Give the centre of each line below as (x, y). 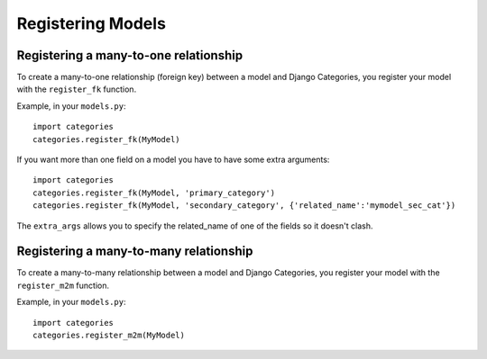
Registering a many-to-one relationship (130, 55)
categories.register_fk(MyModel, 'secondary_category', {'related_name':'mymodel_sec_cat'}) (244, 206)
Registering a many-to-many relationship (135, 251)
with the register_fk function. (77, 89)
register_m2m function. (63, 285)
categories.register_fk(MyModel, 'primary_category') (154, 193)
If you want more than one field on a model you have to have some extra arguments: (173, 160)
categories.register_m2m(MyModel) (109, 336)
